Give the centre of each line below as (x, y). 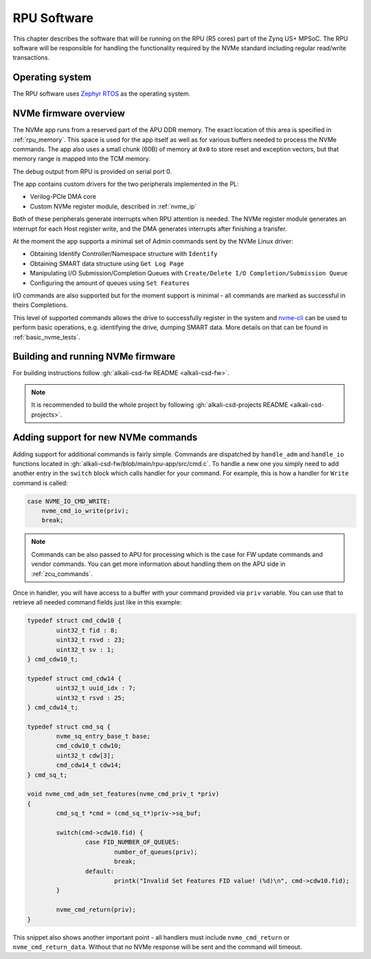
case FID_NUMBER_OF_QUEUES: (132, 842)
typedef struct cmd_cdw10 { (74, 621)
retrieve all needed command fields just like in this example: (97, 602)
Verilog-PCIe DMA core (63, 197)
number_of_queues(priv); (156, 852)
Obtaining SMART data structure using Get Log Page (107, 263)
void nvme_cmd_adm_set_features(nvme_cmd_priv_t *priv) (123, 794)
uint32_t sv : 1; (85, 650)
